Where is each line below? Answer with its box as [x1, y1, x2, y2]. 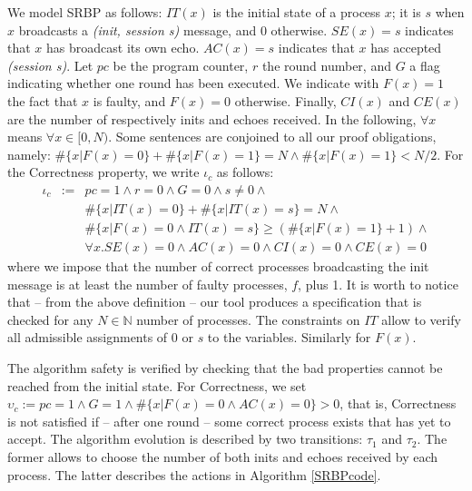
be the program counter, [113, 55, 249, 74]
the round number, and [261, 55, 391, 74]
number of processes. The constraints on [136, 309, 360, 329]
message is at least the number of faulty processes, [7, 274, 288, 293]
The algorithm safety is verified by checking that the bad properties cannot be [7, 358, 443, 378]
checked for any [7, 309, 93, 329]
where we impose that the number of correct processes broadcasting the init [7, 257, 429, 276]
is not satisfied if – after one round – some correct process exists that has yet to [7, 411, 451, 430]
